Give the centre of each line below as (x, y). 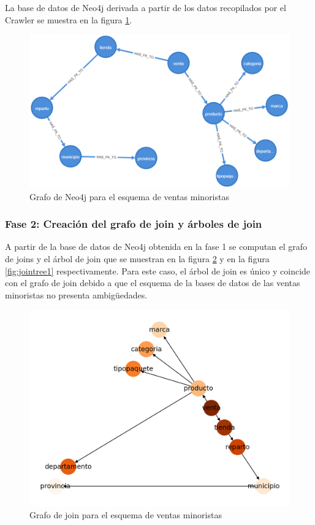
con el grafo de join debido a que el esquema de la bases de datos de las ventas (153, 283)
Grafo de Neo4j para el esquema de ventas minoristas (129, 196)
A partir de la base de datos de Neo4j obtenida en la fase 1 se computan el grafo (156, 247)
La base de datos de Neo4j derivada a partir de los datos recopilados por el (146, 7)
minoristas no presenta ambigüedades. (76, 294)
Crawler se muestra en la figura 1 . (69, 19)
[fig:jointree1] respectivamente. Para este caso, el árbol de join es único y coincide (158, 270)
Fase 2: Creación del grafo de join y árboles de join (134, 224)
